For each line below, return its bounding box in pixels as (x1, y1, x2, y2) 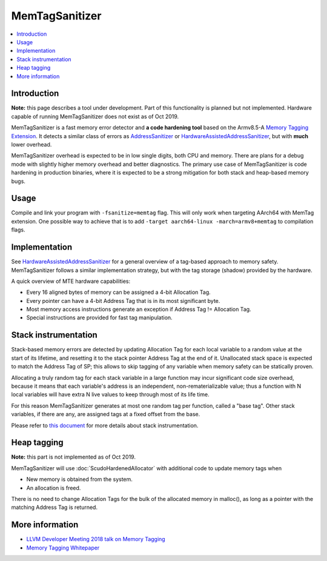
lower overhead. (11, 141, 52, 148)
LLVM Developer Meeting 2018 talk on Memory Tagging (26, 536, 166, 543)
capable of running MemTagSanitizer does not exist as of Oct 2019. (11, 113, 179, 120)
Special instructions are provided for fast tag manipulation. (26, 314, 173, 321)
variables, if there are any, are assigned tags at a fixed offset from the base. (11, 411, 200, 418)
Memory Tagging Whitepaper (26, 544, 100, 551)
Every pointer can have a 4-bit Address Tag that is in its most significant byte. (26, 297, 220, 304)
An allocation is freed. (26, 484, 81, 491)
